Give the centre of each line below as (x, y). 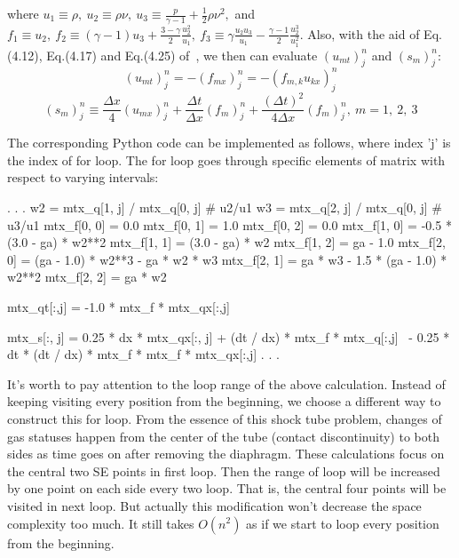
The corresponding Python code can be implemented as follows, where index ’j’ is (229, 143)
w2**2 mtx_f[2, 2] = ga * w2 (87, 277)
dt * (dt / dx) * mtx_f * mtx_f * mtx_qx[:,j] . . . (143, 354)
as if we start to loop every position (343, 523)
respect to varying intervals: (83, 177)
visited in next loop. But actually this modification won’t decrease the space (214, 505)
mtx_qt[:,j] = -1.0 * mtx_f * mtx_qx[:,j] (119, 306)
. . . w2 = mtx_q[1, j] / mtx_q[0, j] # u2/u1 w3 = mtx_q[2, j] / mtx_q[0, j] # (225, 207)
